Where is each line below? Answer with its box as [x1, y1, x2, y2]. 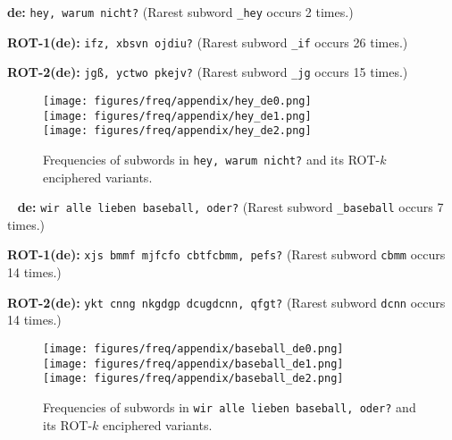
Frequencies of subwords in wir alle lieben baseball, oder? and [43, 397, 416, 416]
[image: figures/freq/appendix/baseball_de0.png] [43, 342, 344, 355]
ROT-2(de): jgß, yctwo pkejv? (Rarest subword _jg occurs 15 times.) [7, 63, 408, 81]
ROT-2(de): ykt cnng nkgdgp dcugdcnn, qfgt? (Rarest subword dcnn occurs [7, 292, 446, 311]
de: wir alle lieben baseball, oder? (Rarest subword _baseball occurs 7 [17, 198, 444, 216]
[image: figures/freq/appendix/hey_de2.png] [43, 124, 312, 138]
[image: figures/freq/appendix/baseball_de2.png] [43, 372, 344, 385]
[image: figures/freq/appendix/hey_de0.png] [43, 94, 312, 107]
